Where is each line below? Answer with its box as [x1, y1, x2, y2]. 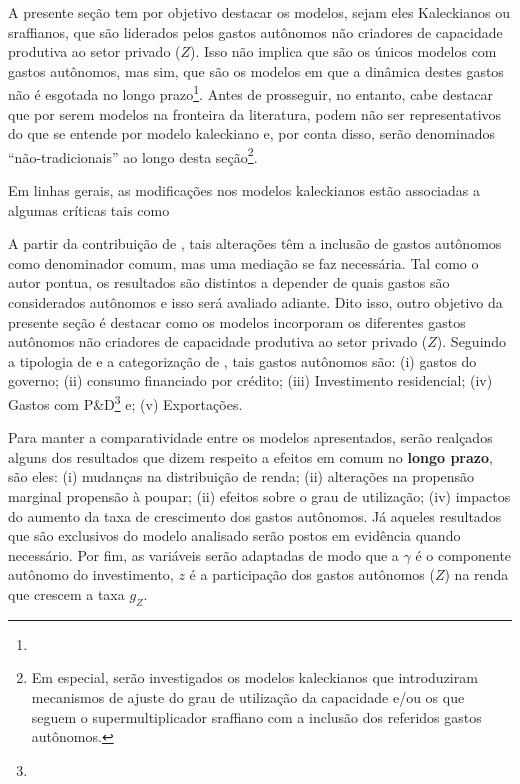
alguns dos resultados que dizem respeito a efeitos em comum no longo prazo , [8, 446, 493, 467]
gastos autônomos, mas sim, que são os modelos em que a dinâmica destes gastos [8, 60, 504, 81]
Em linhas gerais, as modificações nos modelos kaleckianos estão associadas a [8, 180, 480, 201]
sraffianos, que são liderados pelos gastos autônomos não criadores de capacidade [8, 21, 503, 42]
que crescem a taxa [8, 584, 125, 604]
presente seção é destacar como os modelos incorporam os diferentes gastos [8, 311, 466, 332]
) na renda [444, 564, 509, 585]
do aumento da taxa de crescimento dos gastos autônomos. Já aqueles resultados [8, 505, 502, 526]
